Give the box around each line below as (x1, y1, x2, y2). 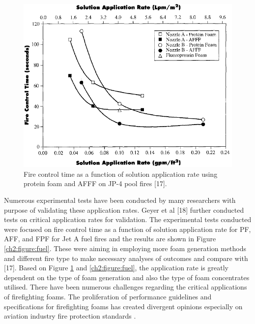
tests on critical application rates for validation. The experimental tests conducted (4, 214, 252, 225)
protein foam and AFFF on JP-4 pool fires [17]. (24, 178, 167, 189)
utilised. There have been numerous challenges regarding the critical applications (4, 282, 247, 292)
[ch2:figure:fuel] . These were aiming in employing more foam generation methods (4, 243, 247, 253)
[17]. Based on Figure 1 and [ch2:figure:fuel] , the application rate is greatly (4, 262, 228, 273)
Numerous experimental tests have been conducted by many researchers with (4, 195, 236, 205)
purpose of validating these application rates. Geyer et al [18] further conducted (4, 204, 244, 215)
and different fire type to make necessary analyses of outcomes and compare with (4, 253, 248, 263)
